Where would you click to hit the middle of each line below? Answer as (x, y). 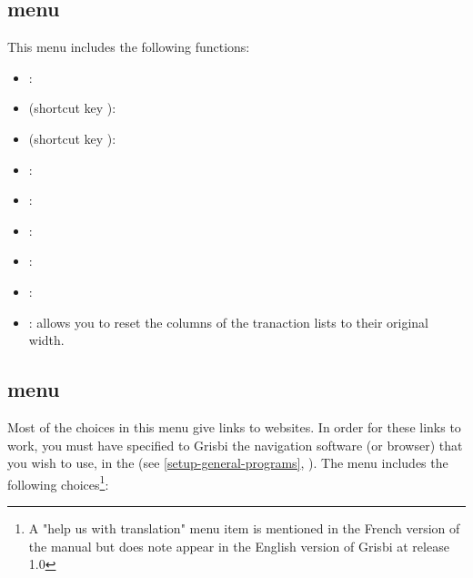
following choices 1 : (58, 482)
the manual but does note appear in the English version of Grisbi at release (239, 546)
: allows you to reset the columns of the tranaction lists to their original (228, 322)
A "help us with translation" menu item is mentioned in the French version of (244, 527)
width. (46, 340)
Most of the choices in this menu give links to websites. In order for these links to (234, 426)
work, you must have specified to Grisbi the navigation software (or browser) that (235, 445)
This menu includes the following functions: (129, 47)
